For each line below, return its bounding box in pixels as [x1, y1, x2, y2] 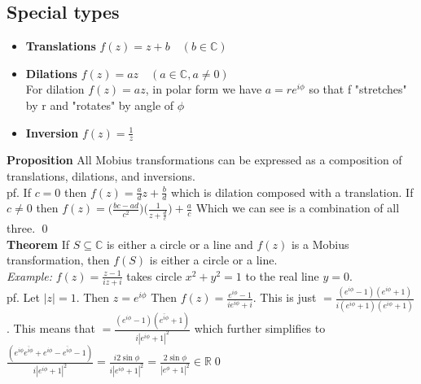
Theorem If [7, 235, 69, 252]
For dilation [25, 81, 85, 98]
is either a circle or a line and [106, 235, 253, 252]
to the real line [245, 267, 319, 284]
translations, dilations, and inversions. [7, 168, 195, 184]
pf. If [7, 183, 31, 200]
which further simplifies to [194, 320, 326, 336]
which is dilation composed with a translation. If [171, 183, 414, 200]
